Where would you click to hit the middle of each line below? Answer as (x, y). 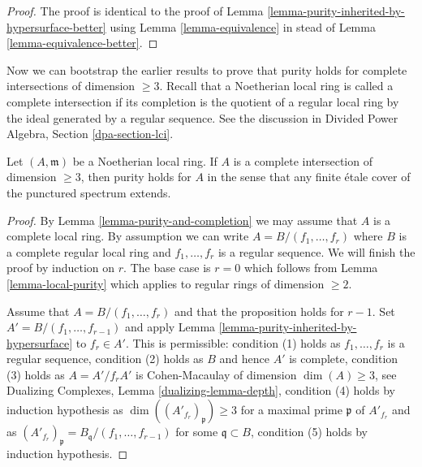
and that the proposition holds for (259, 311)
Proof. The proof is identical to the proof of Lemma (135, 11)
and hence (245, 359)
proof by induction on (61, 268)
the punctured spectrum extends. (89, 192)
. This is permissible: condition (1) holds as (233, 342)
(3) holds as (36, 374)
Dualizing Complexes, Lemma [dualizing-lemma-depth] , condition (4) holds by (201, 390)
